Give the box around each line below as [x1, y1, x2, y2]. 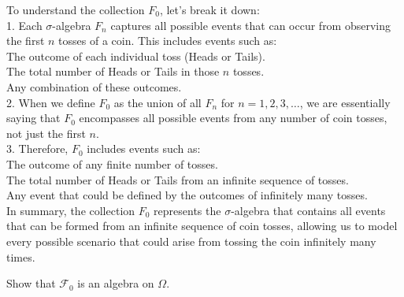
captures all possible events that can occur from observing [110, 17, 391, 33]
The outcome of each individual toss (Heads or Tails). [6, 47, 265, 64]
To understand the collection [6, 2, 145, 17]
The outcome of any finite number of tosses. [6, 155, 218, 172]
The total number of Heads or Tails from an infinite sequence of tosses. [6, 171, 349, 187]
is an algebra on [77, 275, 154, 291]
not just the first [6, 124, 86, 141]
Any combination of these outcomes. [6, 78, 182, 95]
